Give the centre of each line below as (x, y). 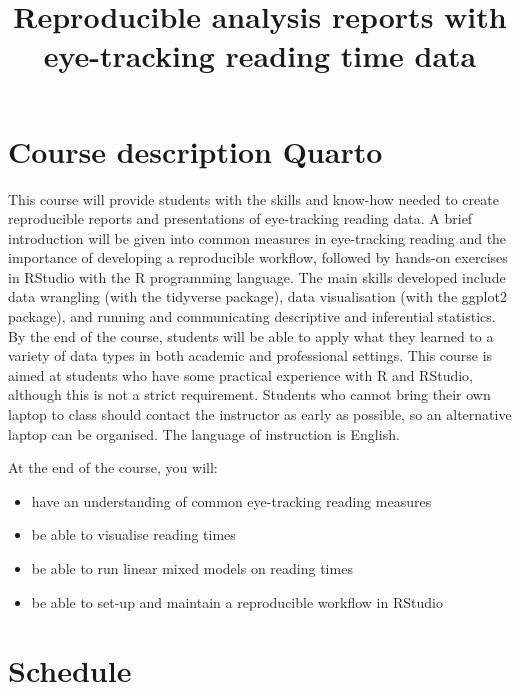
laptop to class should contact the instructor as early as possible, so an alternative (260, 414)
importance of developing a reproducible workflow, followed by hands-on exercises (258, 257)
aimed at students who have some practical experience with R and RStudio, (241, 374)
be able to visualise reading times (133, 534)
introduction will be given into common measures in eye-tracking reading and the (257, 237)
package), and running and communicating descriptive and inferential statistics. (252, 316)
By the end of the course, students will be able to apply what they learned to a (251, 335)
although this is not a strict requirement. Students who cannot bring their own (249, 394)
